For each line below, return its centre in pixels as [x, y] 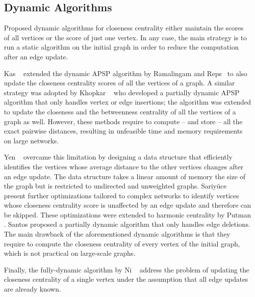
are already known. [33, 289]
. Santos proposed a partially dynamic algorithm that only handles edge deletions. [127, 224]
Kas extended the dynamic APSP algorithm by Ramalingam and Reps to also [126, 73]
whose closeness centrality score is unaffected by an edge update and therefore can [127, 205]
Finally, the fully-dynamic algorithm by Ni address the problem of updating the [127, 269]
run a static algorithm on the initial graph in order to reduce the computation [121, 47]
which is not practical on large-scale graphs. [70, 253]
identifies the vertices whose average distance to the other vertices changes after [124, 166]
